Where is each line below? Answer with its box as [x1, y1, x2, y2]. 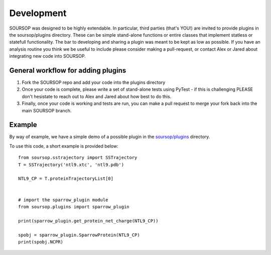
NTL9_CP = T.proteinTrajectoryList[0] [18, 176, 114, 182]
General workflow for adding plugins [9, 66, 126, 75]
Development [9, 8, 67, 19]
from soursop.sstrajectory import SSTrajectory [18, 155, 138, 161]
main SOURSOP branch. [22, 107, 72, 113]
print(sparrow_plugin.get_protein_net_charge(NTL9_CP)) [18, 218, 159, 223]
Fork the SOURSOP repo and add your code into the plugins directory [22, 79, 166, 85]
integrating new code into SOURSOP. [9, 53, 86, 59]
